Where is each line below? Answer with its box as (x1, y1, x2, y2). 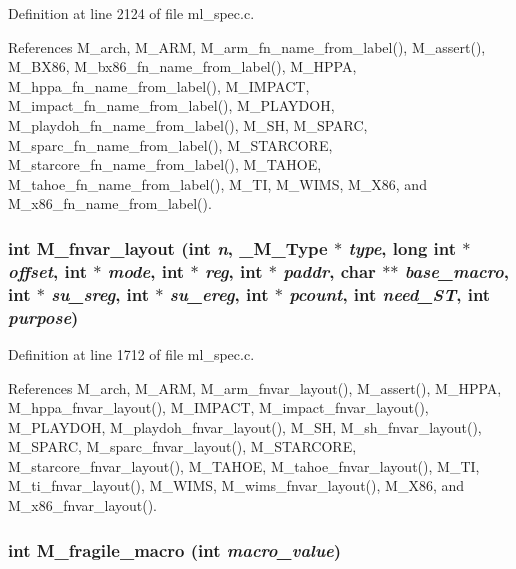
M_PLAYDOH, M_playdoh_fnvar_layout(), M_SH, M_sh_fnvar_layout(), (8, 416, 482, 437)
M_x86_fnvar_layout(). (8, 495, 158, 516)
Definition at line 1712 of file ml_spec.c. (8, 343, 255, 364)
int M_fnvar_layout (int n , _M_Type (8, 235, 328, 260)
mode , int (107, 258, 185, 283)
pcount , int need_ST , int (289, 281, 491, 306)
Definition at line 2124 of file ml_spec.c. (8, 3, 255, 23)
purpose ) (8, 304, 79, 329)
